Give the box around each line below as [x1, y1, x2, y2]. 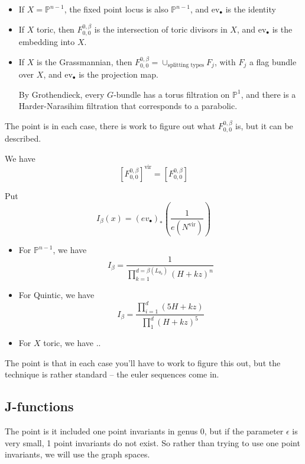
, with [214, 55, 236, 68]
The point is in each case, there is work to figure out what [5, 119, 216, 132]
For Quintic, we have [18, 289, 95, 301]
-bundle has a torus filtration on [113, 88, 230, 100]
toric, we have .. [43, 337, 101, 349]
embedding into [18, 36, 75, 48]
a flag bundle [249, 55, 297, 68]
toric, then [37, 23, 74, 35]
